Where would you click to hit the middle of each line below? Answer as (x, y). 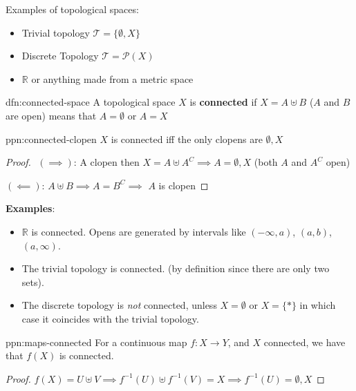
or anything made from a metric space (112, 78)
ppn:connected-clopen (51, 139)
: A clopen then (106, 162)
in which (318, 305)
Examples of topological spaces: (72, 9)
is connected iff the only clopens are (187, 139)
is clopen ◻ (184, 185)
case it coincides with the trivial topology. (110, 318)
